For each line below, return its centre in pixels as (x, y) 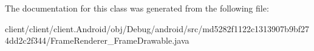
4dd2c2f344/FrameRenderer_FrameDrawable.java (97, 40)
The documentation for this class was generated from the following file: (137, 8)
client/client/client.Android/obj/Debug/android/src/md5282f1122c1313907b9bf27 (157, 28)
